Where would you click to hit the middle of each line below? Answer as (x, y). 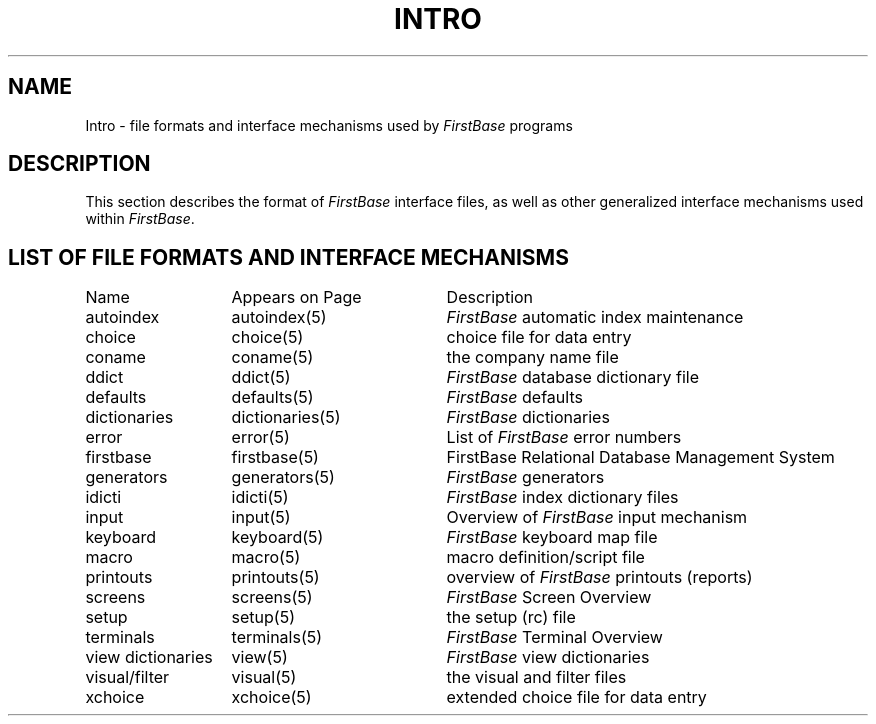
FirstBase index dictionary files (562, 497)
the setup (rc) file (511, 617)
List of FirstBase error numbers (564, 437)
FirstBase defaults (514, 397)
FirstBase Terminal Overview (554, 637)
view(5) (259, 657)
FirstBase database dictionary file (573, 377)
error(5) (260, 437)
